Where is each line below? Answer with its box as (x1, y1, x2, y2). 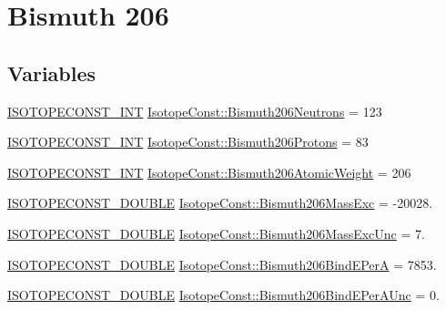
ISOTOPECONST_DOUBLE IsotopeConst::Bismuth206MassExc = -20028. (7, 193, 433, 212)
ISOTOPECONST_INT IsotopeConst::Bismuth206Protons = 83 (7, 132, 369, 151)
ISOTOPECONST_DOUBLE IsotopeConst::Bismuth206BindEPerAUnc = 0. (7, 285, 440, 305)
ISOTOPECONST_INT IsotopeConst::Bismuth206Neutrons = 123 (7, 101, 382, 120)
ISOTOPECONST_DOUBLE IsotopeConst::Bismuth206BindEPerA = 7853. (7, 254, 437, 274)
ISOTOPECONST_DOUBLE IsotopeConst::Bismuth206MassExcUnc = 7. (7, 223, 425, 243)
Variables (7, 58, 96, 87)
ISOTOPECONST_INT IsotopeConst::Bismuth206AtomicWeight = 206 (7, 162, 411, 181)
